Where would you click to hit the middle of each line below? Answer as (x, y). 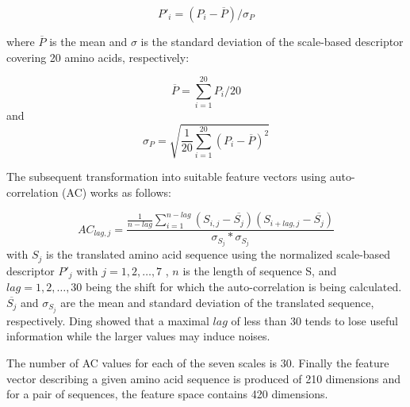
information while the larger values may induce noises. (138, 336)
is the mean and (88, 41)
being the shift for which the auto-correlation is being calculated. (244, 287)
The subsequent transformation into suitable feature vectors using (167, 177)
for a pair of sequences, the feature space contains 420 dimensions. (167, 394)
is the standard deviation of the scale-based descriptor (272, 41)
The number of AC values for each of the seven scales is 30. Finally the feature (198, 363)
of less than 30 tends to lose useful (314, 320)
